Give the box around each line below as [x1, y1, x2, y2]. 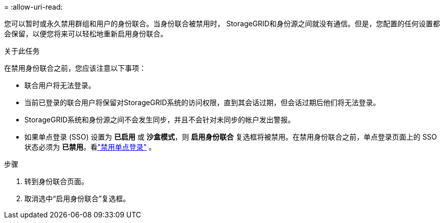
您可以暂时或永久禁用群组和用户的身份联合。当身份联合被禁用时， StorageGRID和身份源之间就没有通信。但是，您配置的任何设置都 [4, 19, 440, 28]
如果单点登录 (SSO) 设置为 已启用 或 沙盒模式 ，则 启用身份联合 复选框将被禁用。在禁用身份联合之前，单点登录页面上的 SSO [24, 132, 437, 141]
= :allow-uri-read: [4, 3, 63, 11]
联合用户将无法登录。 [24, 81, 95, 90]
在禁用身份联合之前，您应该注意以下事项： [4, 64, 146, 72]
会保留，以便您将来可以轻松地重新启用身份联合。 [4, 29, 167, 38]
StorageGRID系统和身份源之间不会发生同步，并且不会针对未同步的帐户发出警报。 [24, 115, 295, 124]
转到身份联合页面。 [24, 177, 88, 186]
